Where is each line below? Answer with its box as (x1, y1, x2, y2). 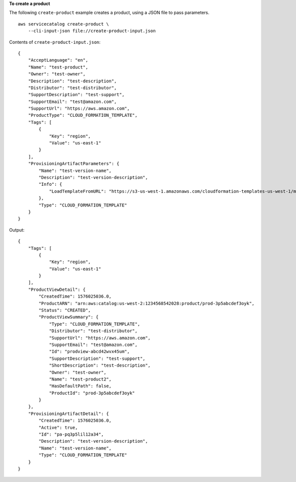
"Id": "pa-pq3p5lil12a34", (38, 432, 104, 437)
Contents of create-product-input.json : (9, 39, 101, 45)
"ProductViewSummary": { (38, 314, 99, 320)
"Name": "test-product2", (49, 376, 112, 382)
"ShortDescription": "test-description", (49, 363, 150, 368)
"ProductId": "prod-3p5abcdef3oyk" (49, 390, 135, 396)
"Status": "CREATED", (38, 308, 91, 313)
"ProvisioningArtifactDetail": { (28, 411, 110, 416)
